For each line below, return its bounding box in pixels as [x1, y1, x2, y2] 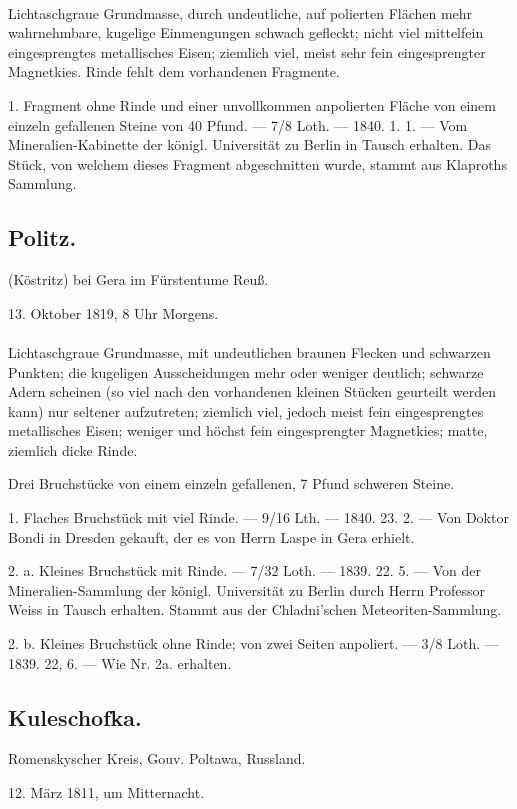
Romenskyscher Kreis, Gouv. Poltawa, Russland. [8, 748, 306, 769]
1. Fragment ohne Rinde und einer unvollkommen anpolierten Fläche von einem [8, 94, 496, 115]
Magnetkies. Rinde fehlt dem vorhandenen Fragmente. [8, 61, 340, 82]
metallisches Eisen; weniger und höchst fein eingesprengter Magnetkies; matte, [8, 420, 488, 441]
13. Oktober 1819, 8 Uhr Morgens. [8, 302, 219, 323]
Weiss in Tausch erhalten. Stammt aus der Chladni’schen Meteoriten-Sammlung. [8, 599, 502, 620]
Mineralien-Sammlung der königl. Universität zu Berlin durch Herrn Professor [8, 579, 486, 600]
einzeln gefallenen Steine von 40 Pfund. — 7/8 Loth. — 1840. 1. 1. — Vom [8, 114, 468, 135]
